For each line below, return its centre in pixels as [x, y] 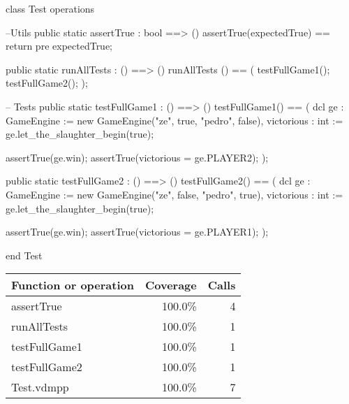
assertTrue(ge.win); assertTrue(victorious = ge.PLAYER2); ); [137, 157]
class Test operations [50, 8]
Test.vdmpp [40, 387]
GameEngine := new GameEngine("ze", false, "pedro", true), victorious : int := [174, 194]
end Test [24, 255]
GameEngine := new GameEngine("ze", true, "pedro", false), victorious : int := [174, 120]
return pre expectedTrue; [59, 46]
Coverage [171, 285]
